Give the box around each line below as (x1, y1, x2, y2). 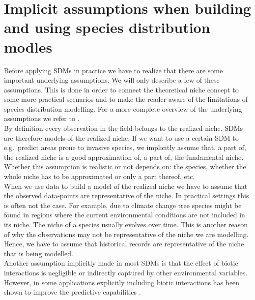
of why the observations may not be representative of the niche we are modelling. (4, 229, 249, 239)
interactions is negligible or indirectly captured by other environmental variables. (4, 267, 248, 277)
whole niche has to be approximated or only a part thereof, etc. (4, 171, 195, 181)
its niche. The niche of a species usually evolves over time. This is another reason (4, 219, 248, 229)
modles (4, 36, 53, 57)
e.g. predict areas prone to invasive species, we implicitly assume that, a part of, (4, 142, 246, 152)
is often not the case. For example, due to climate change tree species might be (4, 200, 242, 210)
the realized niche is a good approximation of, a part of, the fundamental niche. (4, 151, 244, 162)
